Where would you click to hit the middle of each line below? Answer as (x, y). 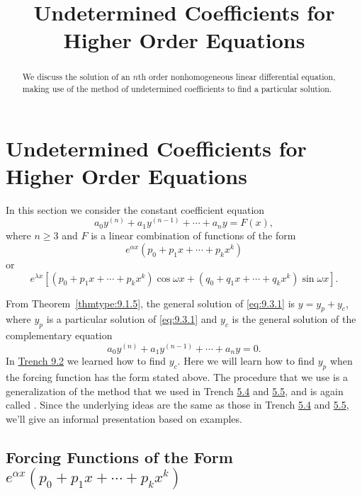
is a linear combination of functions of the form (193, 235)
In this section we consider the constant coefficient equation (135, 209)
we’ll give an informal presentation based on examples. (124, 418)
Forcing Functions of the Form (119, 456)
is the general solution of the (294, 319)
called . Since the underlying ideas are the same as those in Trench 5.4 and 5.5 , (177, 405)
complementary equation (59, 335)
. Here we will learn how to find (246, 361)
